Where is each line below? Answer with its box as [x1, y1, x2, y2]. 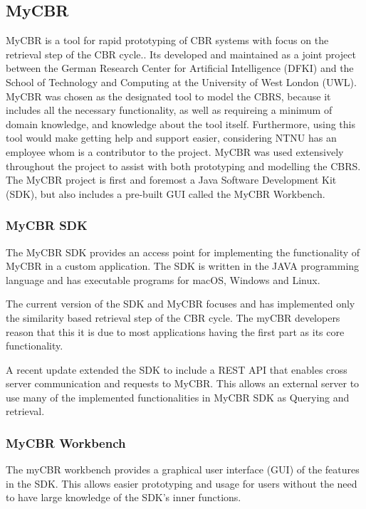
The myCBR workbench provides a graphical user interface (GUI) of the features [6, 462, 360, 477]
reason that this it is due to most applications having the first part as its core [6, 324, 345, 339]
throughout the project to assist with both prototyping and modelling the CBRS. [6, 158, 361, 173]
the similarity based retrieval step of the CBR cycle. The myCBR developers [6, 310, 340, 325]
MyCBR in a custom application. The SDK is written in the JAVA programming [6, 258, 360, 273]
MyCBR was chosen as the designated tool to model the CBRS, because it [6, 88, 331, 103]
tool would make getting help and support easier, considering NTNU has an [6, 130, 337, 145]
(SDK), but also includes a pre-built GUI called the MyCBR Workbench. [6, 186, 325, 201]
